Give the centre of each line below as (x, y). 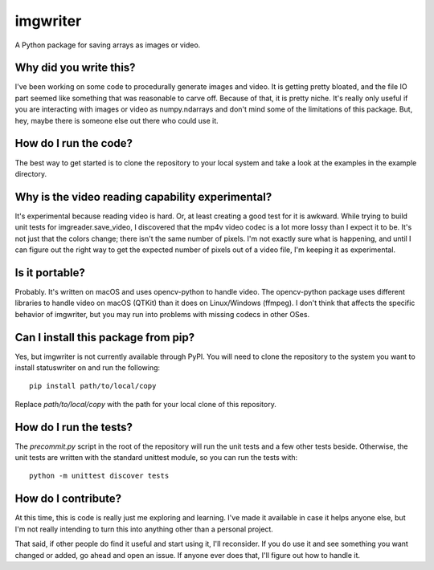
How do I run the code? (74, 143)
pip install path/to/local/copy (93, 386)
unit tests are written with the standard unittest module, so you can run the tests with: (156, 458)
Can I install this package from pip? (105, 337)
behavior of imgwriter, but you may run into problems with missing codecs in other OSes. (162, 314)
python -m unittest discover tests (99, 476)
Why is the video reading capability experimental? (143, 197)
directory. (31, 173)
